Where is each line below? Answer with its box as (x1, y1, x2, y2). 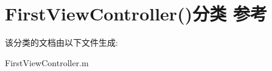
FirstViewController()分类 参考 (5, 1, 267, 26)
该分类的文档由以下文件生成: (5, 36, 118, 49)
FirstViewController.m (5, 56, 89, 69)
